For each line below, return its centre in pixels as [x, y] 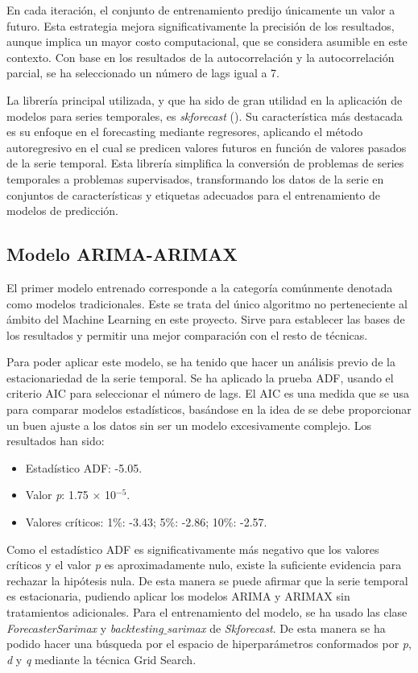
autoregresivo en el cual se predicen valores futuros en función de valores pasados [207, 147]
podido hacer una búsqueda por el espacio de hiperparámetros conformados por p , [209, 644]
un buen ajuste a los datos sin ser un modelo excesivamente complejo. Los [189, 425]
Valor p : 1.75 [57, 495]
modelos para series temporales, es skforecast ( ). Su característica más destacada [205, 116]
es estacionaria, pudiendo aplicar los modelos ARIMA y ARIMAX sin [178, 596]
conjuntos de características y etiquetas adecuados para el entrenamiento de [194, 194]
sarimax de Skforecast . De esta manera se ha [276, 628]
